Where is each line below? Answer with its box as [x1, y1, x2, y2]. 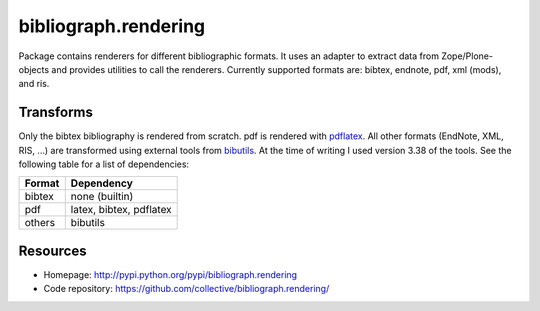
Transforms [18, 104, 94, 121]
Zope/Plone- [441, 50, 494, 62]
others [24, 216, 55, 230]
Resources [18, 242, 87, 259]
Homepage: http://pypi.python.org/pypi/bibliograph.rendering [43, 268, 298, 280]
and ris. [18, 78, 50, 90]
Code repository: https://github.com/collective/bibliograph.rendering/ [43, 283, 330, 295]
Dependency [70, 176, 134, 190]
